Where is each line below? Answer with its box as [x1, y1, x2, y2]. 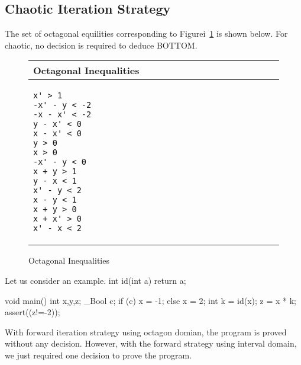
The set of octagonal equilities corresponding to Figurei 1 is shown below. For [5, 27, 288, 40]
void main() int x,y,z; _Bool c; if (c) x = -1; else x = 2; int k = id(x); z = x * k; [5, 294, 296, 306]
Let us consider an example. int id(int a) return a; [5, 274, 186, 286]
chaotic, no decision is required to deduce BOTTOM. [5, 39, 198, 51]
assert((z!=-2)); [5, 306, 60, 318]
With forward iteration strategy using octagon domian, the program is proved [5, 325, 287, 338]
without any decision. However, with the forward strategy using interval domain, [5, 337, 297, 350]
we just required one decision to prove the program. [5, 348, 192, 361]
